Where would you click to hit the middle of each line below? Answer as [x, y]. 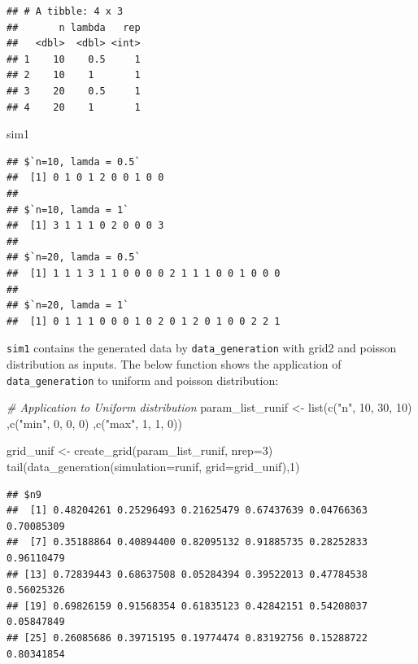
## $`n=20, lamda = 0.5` [74, 258]
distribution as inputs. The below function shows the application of [174, 363]
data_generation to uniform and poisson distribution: [143, 380]
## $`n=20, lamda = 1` [68, 306]
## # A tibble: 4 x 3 [65, 11]
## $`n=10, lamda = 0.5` [74, 162]
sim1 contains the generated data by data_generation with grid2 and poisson [202, 348]
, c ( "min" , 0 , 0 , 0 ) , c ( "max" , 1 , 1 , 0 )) [94, 423]
